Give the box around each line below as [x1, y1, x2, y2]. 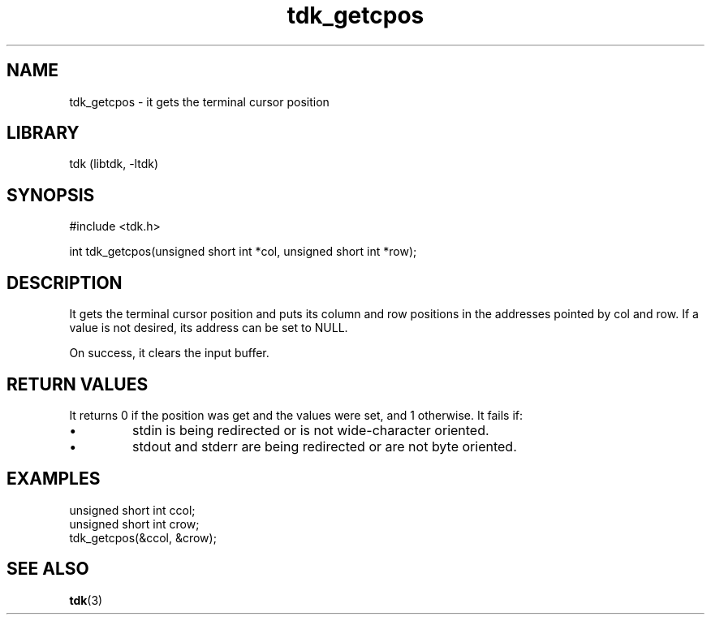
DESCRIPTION [6, 272, 123, 293]
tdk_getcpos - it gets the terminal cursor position [69, 94, 330, 109]
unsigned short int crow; [69, 516, 200, 531]
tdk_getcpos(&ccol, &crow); [69, 530, 217, 545]
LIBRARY [6, 123, 80, 144]
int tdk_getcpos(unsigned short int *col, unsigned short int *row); [69, 244, 417, 259]
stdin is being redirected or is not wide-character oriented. [132, 421, 489, 438]
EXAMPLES [6, 468, 101, 489]
